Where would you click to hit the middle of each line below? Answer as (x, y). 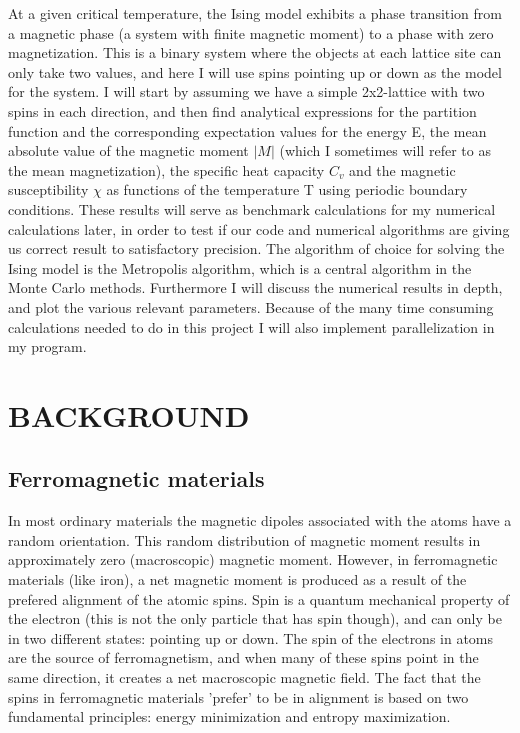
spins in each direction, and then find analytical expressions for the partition (242, 110)
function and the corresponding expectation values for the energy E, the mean (247, 130)
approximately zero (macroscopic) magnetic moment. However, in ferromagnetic (253, 559)
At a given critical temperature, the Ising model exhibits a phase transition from (255, 13)
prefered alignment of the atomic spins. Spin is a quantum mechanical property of (259, 598)
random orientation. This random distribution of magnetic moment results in (244, 539)
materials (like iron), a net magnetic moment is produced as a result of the (237, 579)
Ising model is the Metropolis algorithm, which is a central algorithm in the (240, 267)
